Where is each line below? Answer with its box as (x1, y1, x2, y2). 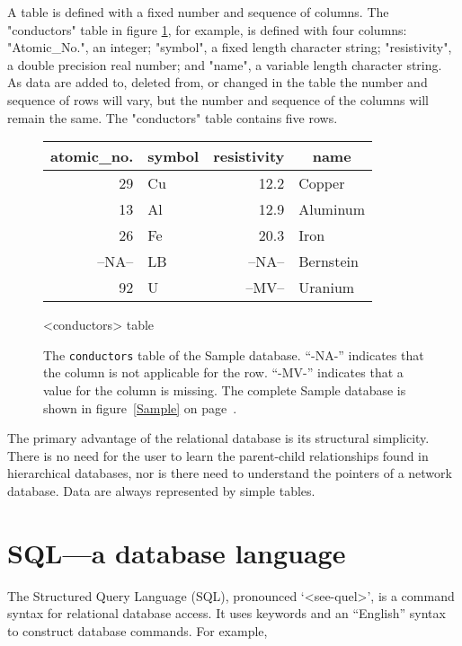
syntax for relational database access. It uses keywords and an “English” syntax (7, 604, 446, 623)
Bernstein (298, 251, 359, 272)
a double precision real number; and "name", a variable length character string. (7, 55, 442, 74)
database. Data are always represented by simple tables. (7, 481, 315, 500)
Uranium (298, 277, 355, 298)
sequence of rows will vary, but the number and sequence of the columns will (7, 90, 430, 109)
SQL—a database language (7, 534, 346, 571)
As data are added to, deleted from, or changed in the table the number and (7, 73, 428, 92)
